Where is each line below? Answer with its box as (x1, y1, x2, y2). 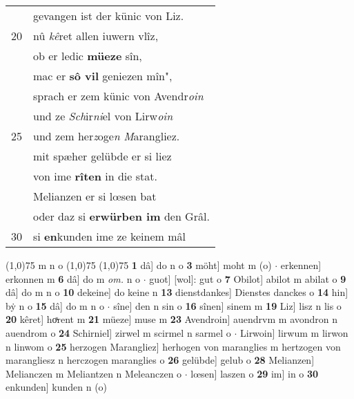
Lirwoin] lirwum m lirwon (239, 325, 348, 340)
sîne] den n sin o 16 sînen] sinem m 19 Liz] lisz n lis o (113, 298, 342, 313)
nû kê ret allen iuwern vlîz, (33, 28, 159, 44)
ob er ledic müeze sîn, (33, 48, 142, 64)
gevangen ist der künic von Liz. (33, 8, 184, 24)
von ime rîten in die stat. (33, 168, 157, 184)
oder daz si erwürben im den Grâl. (33, 208, 210, 224)
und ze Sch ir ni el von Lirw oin (33, 108, 173, 124)
